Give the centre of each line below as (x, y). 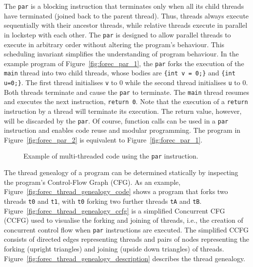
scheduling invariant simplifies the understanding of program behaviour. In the (121, 54)
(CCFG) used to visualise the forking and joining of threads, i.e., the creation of (124, 220)
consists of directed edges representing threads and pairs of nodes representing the (127, 239)
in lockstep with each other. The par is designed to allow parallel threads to (117, 34)
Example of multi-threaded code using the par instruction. (111, 156)
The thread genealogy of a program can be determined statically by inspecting (121, 172)
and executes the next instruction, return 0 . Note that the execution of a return (126, 101)
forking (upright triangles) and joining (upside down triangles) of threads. (114, 248)
